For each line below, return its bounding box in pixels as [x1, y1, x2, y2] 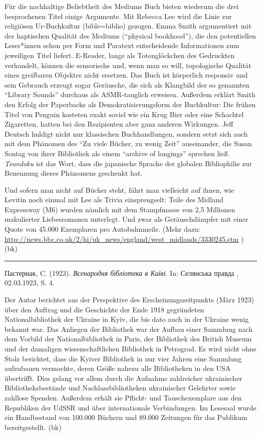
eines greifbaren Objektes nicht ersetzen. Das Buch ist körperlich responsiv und [5, 70, 248, 80]
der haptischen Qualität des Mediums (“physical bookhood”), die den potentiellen [5, 30, 256, 41]
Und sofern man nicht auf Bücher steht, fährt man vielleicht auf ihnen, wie [5, 184, 234, 195]
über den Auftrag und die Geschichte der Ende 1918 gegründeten [5, 304, 204, 314]
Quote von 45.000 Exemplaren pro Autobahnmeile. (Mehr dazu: [5, 224, 200, 234]
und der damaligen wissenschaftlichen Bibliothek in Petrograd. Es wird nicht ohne [5, 343, 256, 353]
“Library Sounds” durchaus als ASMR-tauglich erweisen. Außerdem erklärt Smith [5, 89, 255, 100]
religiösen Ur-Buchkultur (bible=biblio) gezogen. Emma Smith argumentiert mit [5, 21, 251, 31]
